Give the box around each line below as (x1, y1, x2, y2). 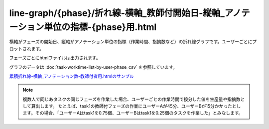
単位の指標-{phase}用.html (44, 21, 157, 32)
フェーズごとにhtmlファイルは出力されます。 (9, 55, 101, 61)
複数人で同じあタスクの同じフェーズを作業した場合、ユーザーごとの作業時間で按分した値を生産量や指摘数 (22, 96, 241, 102)
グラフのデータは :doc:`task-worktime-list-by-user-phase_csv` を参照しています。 (9, 64, 177, 70)
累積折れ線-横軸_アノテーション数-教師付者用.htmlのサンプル (9, 73, 134, 79)
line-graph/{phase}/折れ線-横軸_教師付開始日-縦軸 (9, 7, 221, 18)
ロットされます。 (9, 45, 44, 52)
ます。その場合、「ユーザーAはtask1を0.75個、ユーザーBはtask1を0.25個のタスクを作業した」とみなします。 (22, 110, 243, 116)
